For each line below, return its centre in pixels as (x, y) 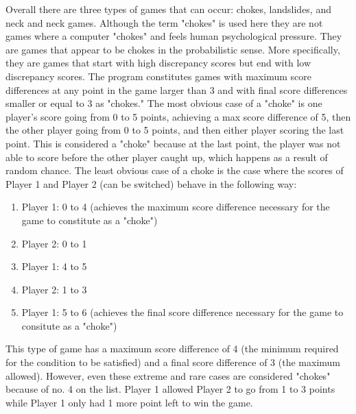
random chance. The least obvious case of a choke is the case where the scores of (175, 170)
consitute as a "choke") (69, 325)
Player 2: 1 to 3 (54, 289)
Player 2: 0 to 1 (54, 243)
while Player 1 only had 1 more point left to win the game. (129, 402)
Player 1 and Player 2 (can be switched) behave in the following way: (151, 183)
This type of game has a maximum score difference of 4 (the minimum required (172, 349)
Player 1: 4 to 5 (54, 266)
